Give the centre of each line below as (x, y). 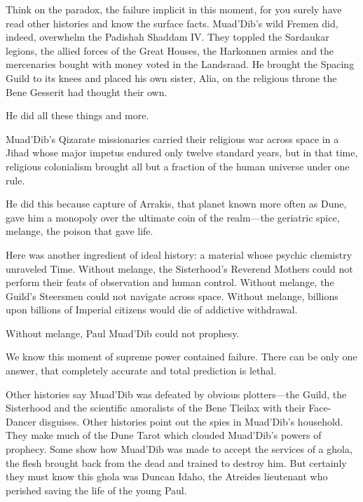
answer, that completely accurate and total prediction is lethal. (141, 371)
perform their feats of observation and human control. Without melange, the (170, 282)
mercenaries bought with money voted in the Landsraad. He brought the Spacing (180, 64)
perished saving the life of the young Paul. (96, 490)
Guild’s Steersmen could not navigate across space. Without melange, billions (172, 296)
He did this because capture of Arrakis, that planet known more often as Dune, (176, 204)
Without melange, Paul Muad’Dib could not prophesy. (123, 333)
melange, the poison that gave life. (80, 231)
